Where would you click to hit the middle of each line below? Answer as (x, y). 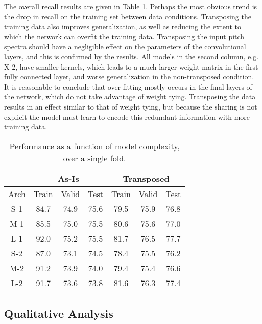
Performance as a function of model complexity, (94, 146)
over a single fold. (94, 158)
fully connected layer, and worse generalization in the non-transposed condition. (129, 77)
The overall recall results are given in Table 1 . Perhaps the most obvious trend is (131, 6)
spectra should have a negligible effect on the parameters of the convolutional (125, 46)
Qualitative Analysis (59, 314)
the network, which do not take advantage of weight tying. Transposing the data (130, 96)
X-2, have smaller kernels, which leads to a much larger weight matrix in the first (131, 66)
